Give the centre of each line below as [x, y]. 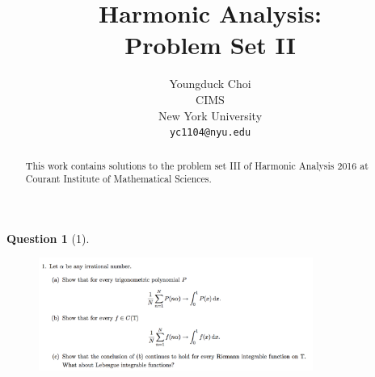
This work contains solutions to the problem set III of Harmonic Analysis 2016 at [197, 165]
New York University [210, 115]
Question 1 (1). [48, 238]
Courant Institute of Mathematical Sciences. [118, 179]
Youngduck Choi [210, 84]
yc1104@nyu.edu [210, 133]
